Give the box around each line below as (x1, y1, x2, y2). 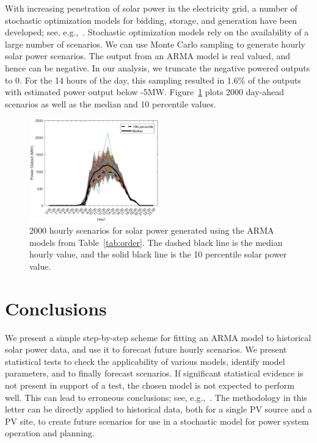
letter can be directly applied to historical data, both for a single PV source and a (5, 403, 312, 416)
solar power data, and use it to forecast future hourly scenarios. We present (5, 343, 287, 356)
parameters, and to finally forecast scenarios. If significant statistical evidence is (5, 367, 304, 380)
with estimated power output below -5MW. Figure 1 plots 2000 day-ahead (5, 85, 284, 98)
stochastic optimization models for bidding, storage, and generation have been (5, 13, 297, 26)
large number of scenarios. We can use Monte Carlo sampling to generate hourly (5, 37, 305, 50)
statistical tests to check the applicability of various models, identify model (5, 355, 285, 367)
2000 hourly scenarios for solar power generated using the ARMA (29, 224, 274, 237)
